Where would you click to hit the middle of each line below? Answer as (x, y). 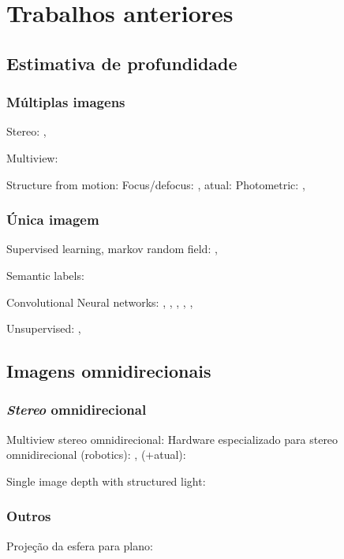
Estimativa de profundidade (122, 63)
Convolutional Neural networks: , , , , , (100, 302)
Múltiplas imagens (66, 102)
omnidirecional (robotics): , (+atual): (96, 455)
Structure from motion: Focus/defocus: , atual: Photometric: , (156, 184)
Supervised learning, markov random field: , (112, 249)
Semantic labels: (45, 275)
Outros (29, 516)
